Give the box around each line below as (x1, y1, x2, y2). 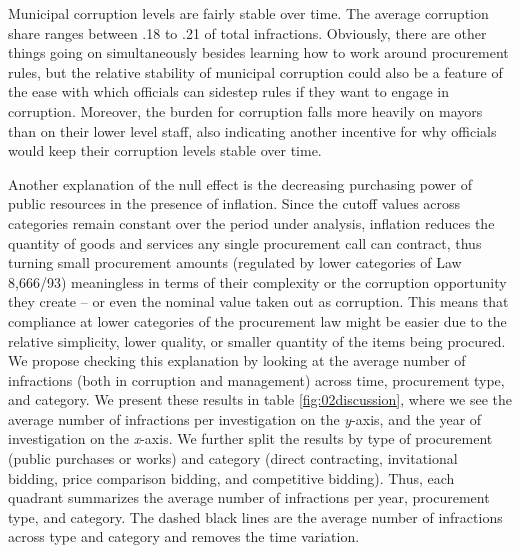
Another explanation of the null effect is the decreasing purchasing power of (8, 173, 472, 194)
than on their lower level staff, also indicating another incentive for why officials (8, 120, 497, 141)
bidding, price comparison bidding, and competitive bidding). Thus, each (8, 467, 455, 488)
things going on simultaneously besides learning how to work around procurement (8, 42, 509, 63)
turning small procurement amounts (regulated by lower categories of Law (8, 252, 462, 273)
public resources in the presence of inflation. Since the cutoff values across (8, 193, 461, 214)
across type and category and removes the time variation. (8, 526, 360, 547)
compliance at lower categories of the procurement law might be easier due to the (8, 310, 507, 331)
